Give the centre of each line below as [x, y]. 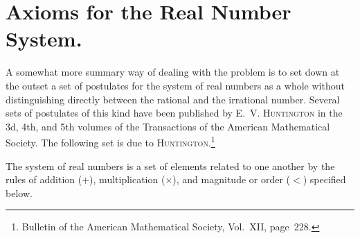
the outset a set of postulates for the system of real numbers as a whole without [175, 85]
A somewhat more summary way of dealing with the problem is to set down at [173, 72]
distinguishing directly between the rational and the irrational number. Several [173, 99]
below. [19, 193]
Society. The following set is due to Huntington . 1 [110, 141]
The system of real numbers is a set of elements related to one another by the [170, 165]
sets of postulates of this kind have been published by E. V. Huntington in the [174, 113]
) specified [324, 179]
